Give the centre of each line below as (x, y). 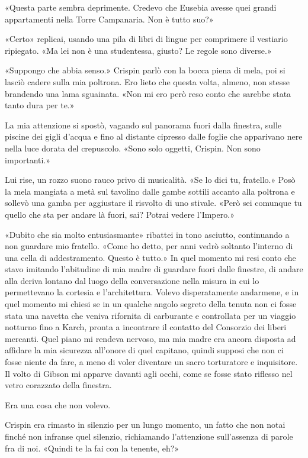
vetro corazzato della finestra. (58, 385)
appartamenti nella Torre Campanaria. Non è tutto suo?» (109, 19)
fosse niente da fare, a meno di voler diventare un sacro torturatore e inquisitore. (151, 362)
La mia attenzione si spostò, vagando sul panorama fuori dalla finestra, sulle (143, 125)
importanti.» (28, 159)
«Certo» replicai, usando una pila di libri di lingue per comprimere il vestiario (146, 39)
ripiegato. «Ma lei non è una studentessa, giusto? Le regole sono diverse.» (138, 50)
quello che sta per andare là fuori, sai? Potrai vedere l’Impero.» (120, 214)
